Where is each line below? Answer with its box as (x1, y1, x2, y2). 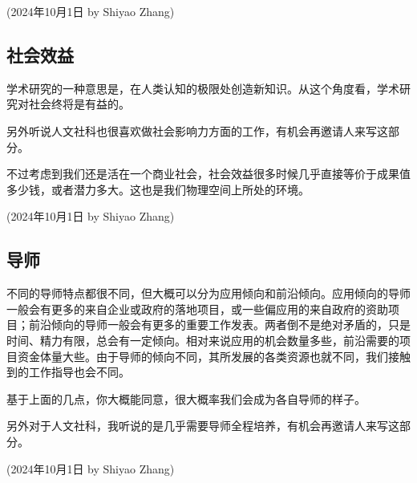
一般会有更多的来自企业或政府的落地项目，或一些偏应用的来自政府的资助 (6, 300, 388, 317)
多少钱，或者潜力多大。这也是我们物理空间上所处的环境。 (6, 181, 310, 197)
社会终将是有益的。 (28, 95, 130, 112)
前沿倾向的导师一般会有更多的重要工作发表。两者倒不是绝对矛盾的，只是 (28, 316, 411, 333)
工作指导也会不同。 (28, 363, 130, 380)
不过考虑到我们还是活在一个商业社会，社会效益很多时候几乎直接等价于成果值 (6, 165, 411, 182)
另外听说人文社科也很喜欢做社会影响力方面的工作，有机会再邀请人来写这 (6, 122, 388, 139)
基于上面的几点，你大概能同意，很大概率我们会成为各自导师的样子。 (6, 390, 366, 407)
